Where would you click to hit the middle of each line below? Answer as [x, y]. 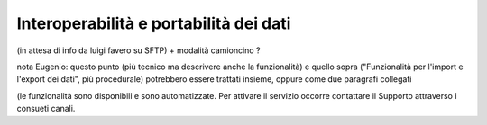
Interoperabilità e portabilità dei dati [154, 23]
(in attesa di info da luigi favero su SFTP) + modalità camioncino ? [138, 50]
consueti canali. [46, 109]
